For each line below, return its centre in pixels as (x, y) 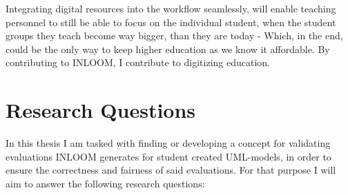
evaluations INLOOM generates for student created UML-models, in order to (168, 156)
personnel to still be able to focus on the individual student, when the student (171, 22)
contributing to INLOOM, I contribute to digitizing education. (138, 62)
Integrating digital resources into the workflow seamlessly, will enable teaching (171, 8)
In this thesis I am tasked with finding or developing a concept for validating (168, 143)
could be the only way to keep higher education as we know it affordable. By (168, 49)
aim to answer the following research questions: (105, 183)
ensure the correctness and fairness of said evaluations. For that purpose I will (171, 170)
